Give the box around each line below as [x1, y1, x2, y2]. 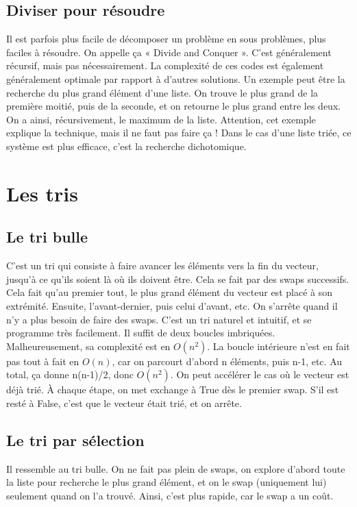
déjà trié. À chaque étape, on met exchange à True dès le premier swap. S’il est [6, 382, 339, 397]
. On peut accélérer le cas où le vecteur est [170, 367, 349, 382]
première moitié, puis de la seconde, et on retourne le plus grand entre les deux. [6, 99, 341, 113]
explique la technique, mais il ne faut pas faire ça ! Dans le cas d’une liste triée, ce [6, 125, 352, 140]
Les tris [6, 179, 79, 207]
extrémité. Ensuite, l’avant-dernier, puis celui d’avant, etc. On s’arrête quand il [6, 298, 338, 312]
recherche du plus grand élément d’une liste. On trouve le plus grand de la [6, 85, 319, 99]
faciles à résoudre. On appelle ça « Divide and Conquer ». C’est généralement [6, 45, 332, 59]
